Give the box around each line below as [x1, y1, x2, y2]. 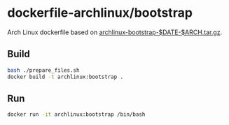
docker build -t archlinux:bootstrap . [7, 73, 124, 80]
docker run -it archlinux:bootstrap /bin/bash [7, 111, 146, 118]
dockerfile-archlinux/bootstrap [7, 5, 193, 21]
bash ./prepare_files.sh [7, 66, 80, 74]
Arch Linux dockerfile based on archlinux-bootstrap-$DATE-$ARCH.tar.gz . [7, 28, 223, 36]
